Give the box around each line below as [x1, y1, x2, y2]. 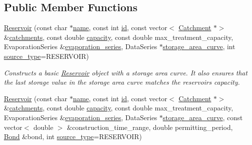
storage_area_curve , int [163, 41, 235, 52]
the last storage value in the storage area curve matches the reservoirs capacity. [4, 77, 240, 87]
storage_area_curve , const [163, 112, 243, 122]
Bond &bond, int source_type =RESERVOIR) [4, 131, 142, 142]
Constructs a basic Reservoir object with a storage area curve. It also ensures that [4, 67, 248, 77]
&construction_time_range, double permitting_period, [67, 122, 233, 132]
